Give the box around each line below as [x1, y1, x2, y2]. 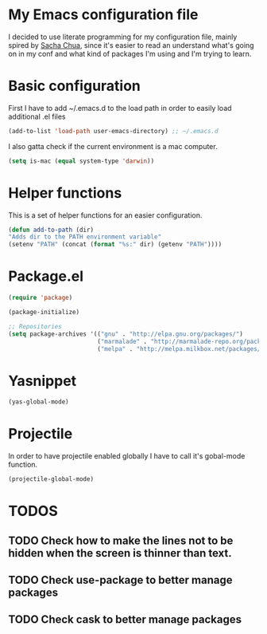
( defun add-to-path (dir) [8, 226, 94, 234]
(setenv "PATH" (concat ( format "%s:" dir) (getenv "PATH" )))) [8, 241, 222, 249]
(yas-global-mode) [8, 398, 69, 406]
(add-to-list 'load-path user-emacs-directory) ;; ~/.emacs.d [8, 127, 219, 135]
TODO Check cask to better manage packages [8, 612, 242, 627]
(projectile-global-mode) [8, 475, 94, 483]
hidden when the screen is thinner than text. [8, 546, 232, 560]
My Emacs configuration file [8, 6, 199, 24]
